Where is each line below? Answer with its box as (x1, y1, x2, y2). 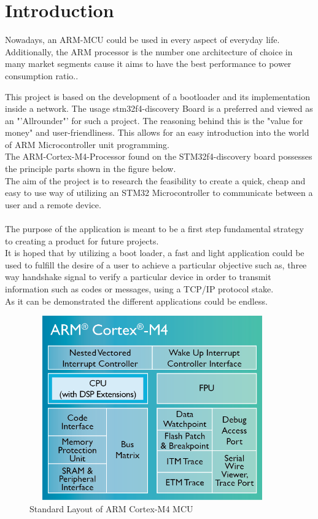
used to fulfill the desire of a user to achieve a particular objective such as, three (5, 258, 307, 271)
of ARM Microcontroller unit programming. (5, 138, 169, 150)
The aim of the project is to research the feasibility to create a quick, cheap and (5, 174, 306, 187)
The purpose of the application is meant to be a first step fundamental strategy (5, 222, 304, 235)
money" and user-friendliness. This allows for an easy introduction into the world (5, 126, 309, 139)
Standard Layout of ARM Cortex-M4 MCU (29, 502, 193, 515)
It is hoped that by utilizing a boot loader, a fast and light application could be (5, 246, 304, 259)
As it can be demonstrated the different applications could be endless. (5, 294, 268, 307)
